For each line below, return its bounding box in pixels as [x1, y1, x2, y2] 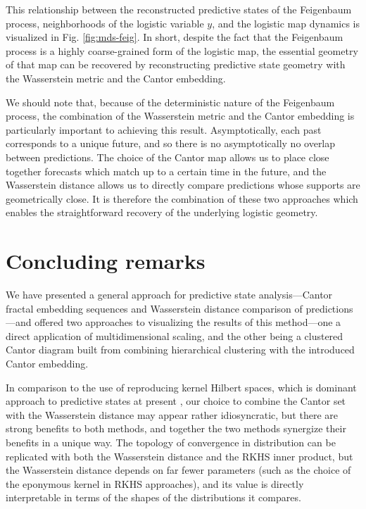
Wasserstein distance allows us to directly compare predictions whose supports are [6, 177, 360, 192]
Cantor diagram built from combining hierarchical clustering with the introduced [6, 342, 355, 357]
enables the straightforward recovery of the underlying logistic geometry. [6, 205, 318, 220]
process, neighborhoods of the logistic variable [6, 15, 204, 30]
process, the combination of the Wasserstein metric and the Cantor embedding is [6, 108, 355, 123]
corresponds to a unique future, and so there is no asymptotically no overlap [6, 136, 336, 151]
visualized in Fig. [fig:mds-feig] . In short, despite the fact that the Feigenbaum [6, 30, 343, 44]
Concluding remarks [6, 246, 206, 275]
